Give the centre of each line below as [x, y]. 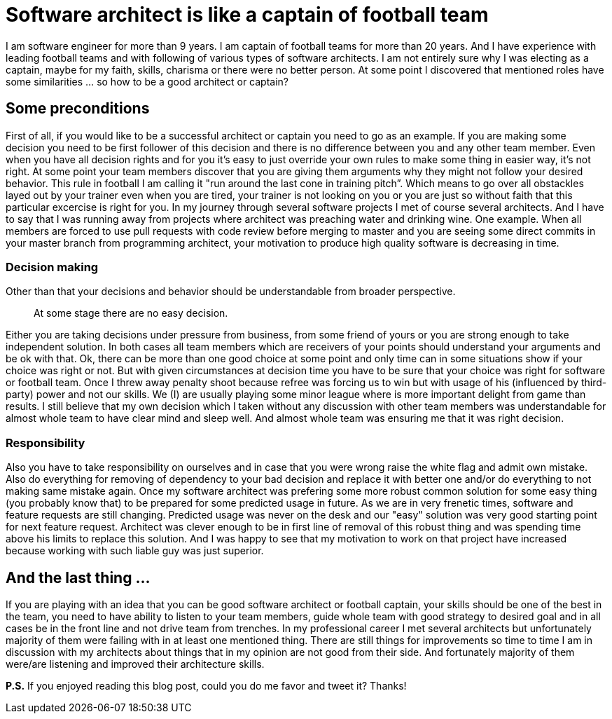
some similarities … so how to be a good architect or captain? [147, 81]
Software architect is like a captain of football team [247, 15]
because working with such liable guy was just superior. [135, 551]
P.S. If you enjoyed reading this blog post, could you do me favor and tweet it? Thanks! [206, 685]
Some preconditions [78, 109]
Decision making [52, 267]
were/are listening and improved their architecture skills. [135, 664]
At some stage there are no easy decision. [131, 313]
